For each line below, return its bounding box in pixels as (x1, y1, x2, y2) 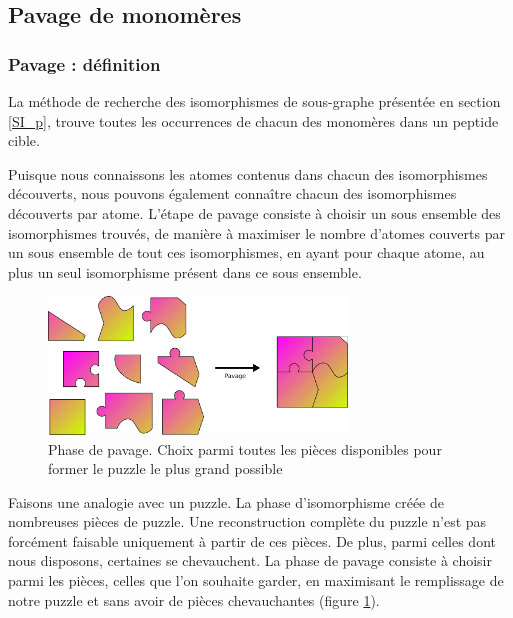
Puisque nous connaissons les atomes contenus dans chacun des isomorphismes (8, 163, 488, 184)
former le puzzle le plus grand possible (48, 458, 283, 479)
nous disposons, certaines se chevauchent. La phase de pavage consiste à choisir (8, 550, 492, 571)
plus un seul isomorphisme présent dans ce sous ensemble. (8, 261, 362, 282)
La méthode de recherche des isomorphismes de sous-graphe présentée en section (8, 91, 501, 111)
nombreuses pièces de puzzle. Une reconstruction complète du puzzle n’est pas (8, 511, 487, 532)
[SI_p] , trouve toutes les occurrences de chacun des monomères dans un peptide (8, 110, 499, 131)
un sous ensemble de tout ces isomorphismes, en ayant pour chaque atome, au (8, 242, 485, 263)
